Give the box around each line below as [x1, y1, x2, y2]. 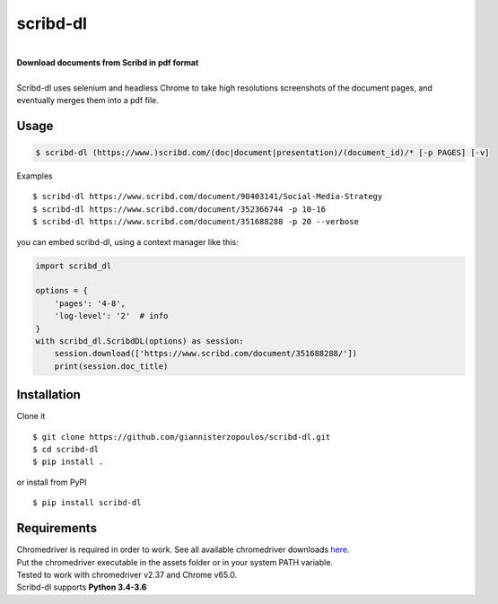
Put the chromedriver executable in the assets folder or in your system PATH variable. [16, 556, 334, 567]
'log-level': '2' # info [54, 311, 169, 321]
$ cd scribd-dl [32, 444, 100, 455]
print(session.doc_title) [54, 361, 169, 372]
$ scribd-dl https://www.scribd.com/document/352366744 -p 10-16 [32, 204, 327, 214]
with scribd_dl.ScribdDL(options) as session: [35, 336, 244, 346]
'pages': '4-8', [54, 298, 126, 309]
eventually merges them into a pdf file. [16, 95, 159, 106]
